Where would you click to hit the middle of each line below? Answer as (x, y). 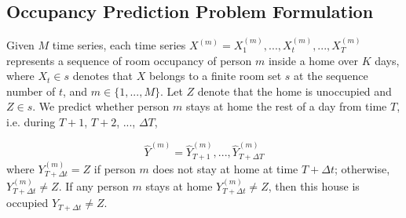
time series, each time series (119, 45)
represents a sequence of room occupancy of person (129, 60)
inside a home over (313, 60)
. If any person (93, 185)
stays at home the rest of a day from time (286, 106)
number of (31, 91)
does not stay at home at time (225, 168)
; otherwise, (362, 168)
